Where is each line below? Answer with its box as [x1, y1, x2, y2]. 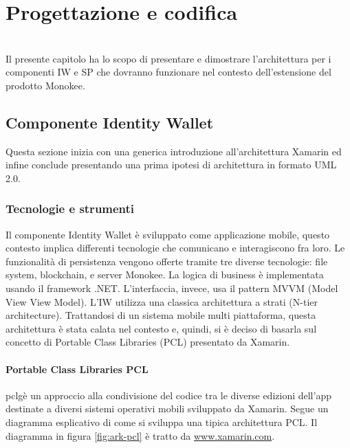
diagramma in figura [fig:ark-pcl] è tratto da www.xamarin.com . [6, 428, 275, 443]
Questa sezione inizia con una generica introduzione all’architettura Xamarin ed [6, 144, 342, 158]
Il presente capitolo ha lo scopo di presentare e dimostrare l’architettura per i [6, 51, 331, 65]
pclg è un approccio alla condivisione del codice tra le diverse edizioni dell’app [6, 388, 331, 402]
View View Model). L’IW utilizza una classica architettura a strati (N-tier [6, 294, 318, 309]
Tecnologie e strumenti [6, 200, 135, 217]
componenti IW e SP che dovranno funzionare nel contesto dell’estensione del [6, 65, 331, 79]
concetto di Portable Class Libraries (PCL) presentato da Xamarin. [6, 335, 290, 349]
